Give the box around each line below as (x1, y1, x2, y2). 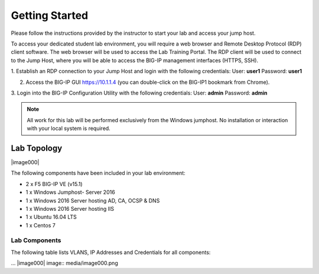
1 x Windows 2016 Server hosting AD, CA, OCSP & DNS (25, 197, 160, 204)
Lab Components (11, 236, 61, 244)
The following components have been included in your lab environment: (11, 169, 185, 177)
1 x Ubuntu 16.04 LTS (25, 213, 77, 221)
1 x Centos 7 (25, 221, 56, 229)
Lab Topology (11, 143, 63, 153)
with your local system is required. (27, 125, 110, 132)
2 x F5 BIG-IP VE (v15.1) (25, 180, 83, 187)
